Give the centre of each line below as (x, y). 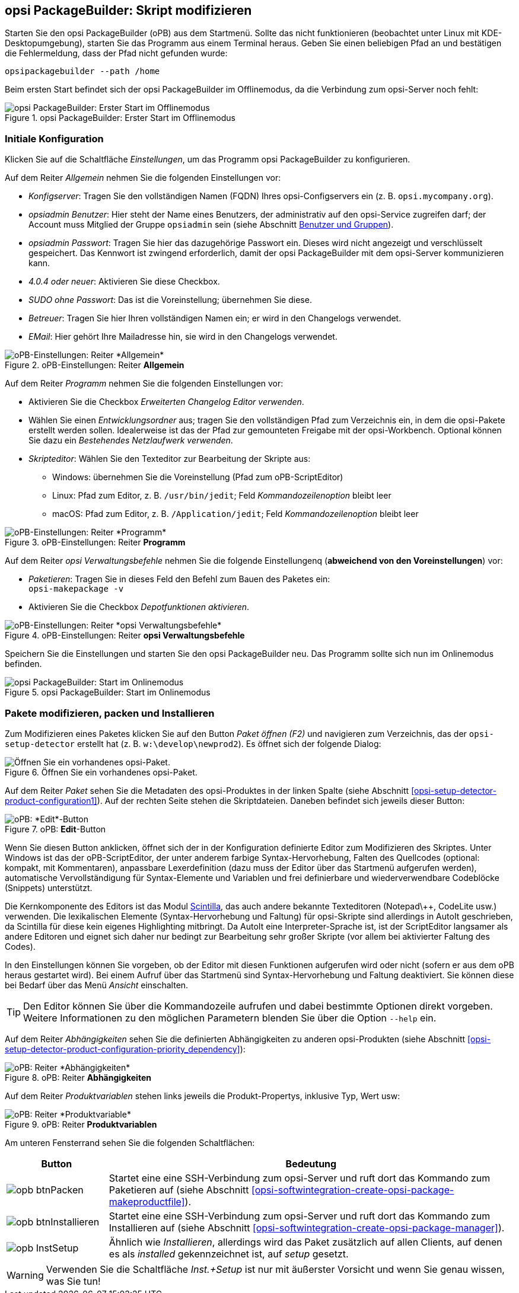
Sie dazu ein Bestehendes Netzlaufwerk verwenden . (131, 440)
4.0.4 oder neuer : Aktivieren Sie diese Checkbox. (124, 282)
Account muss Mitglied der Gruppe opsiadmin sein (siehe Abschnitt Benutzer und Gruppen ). (211, 225)
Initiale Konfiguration (54, 138)
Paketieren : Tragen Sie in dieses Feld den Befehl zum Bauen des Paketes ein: (179, 579)
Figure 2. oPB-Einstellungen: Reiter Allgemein (95, 365)
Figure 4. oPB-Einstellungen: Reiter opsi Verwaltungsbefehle (125, 636)
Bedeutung (311, 1163)
